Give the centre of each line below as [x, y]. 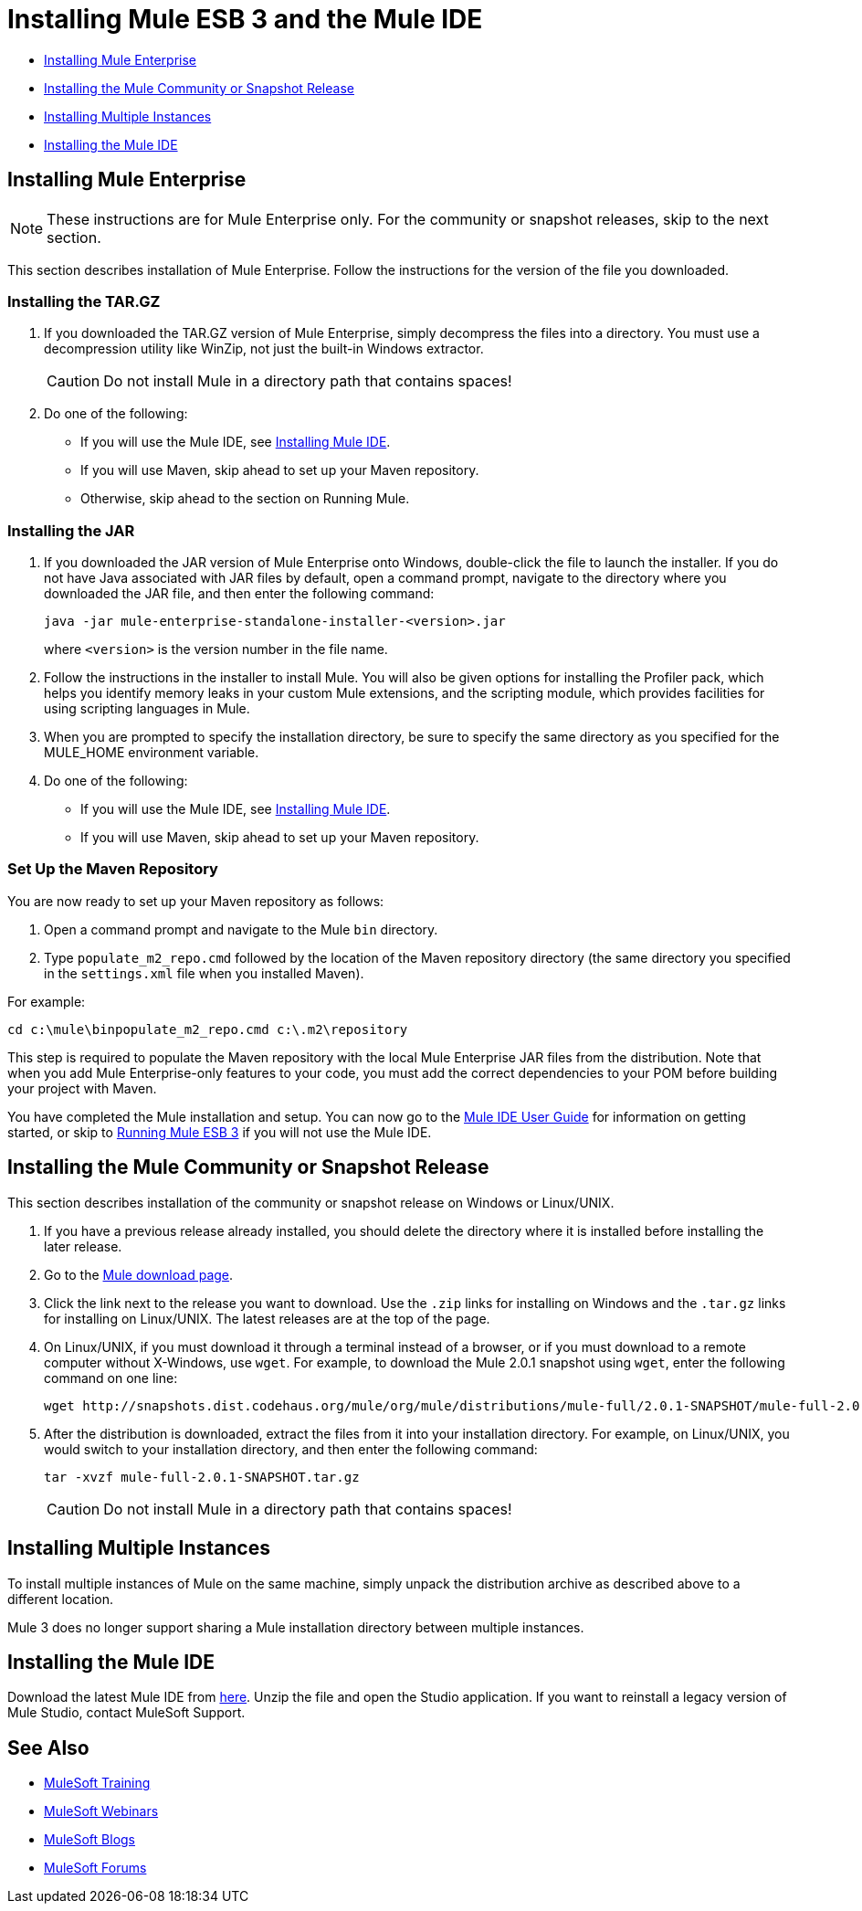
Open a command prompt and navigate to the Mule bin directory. [241, 929]
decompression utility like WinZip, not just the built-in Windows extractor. [264, 349]
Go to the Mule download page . [139, 1274]
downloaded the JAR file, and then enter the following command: [239, 594]
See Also [48, 1747]
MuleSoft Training [97, 1783]
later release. [83, 1246]
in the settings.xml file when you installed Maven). [204, 973]
